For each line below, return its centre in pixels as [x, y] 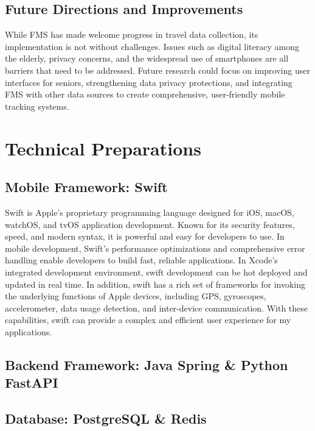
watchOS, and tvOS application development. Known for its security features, [150, 224]
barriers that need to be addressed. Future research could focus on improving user [157, 70]
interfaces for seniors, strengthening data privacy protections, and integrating [149, 82]
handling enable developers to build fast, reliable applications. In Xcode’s [141, 260]
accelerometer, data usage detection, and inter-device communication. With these [157, 308]
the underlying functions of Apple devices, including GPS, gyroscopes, [136, 296]
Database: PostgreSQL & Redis [106, 419]
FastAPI [32, 383]
